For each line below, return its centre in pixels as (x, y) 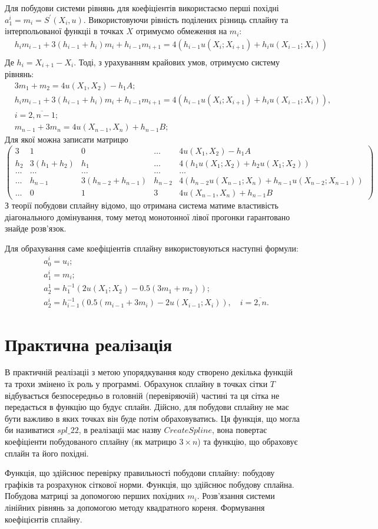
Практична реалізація (89, 344)
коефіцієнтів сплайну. (44, 519)
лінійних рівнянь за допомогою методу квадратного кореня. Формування (135, 507)
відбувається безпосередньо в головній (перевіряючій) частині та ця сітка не (142, 395)
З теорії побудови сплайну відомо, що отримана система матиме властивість (142, 205)
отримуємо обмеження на (181, 31)
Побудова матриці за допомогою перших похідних (95, 496)
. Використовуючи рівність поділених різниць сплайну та (186, 19)
